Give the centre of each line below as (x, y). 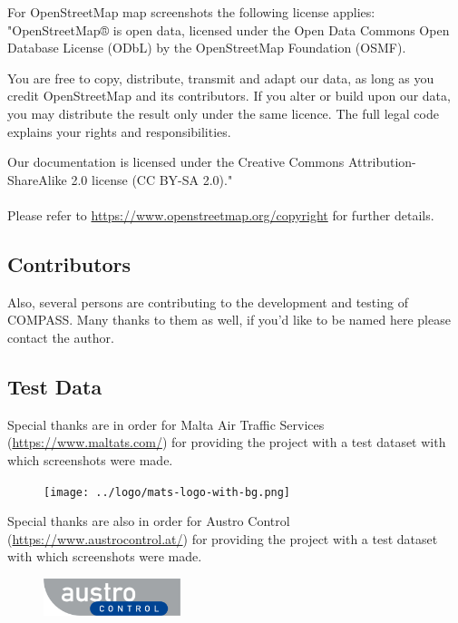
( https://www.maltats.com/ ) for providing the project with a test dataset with (227, 442)
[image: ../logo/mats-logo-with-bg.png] (167, 492)
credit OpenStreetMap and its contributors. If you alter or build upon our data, (229, 96)
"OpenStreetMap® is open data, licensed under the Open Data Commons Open (229, 29)
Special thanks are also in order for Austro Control (149, 521)
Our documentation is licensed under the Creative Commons (176, 162)
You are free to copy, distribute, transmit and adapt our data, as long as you (221, 78)
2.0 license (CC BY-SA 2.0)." (152, 179)
